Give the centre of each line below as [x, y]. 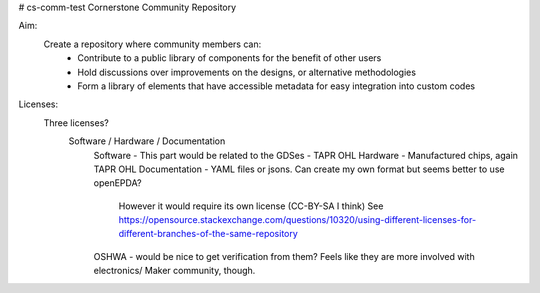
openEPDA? [117, 183]
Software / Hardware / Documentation [147, 141]
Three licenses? [76, 122]
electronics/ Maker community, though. [174, 271]
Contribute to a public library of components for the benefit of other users [229, 58]
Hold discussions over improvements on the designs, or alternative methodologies [247, 72]
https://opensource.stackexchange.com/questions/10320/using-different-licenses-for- [297, 220]
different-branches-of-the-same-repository [208, 234]
